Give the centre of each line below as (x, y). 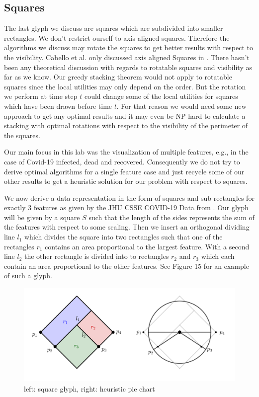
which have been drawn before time (58, 106)
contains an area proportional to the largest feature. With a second (147, 246)
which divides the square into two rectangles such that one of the (123, 237)
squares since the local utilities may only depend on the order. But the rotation (125, 86)
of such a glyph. (28, 276)
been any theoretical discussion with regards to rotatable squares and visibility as (128, 67)
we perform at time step (41, 96)
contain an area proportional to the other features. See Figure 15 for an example (127, 266)
